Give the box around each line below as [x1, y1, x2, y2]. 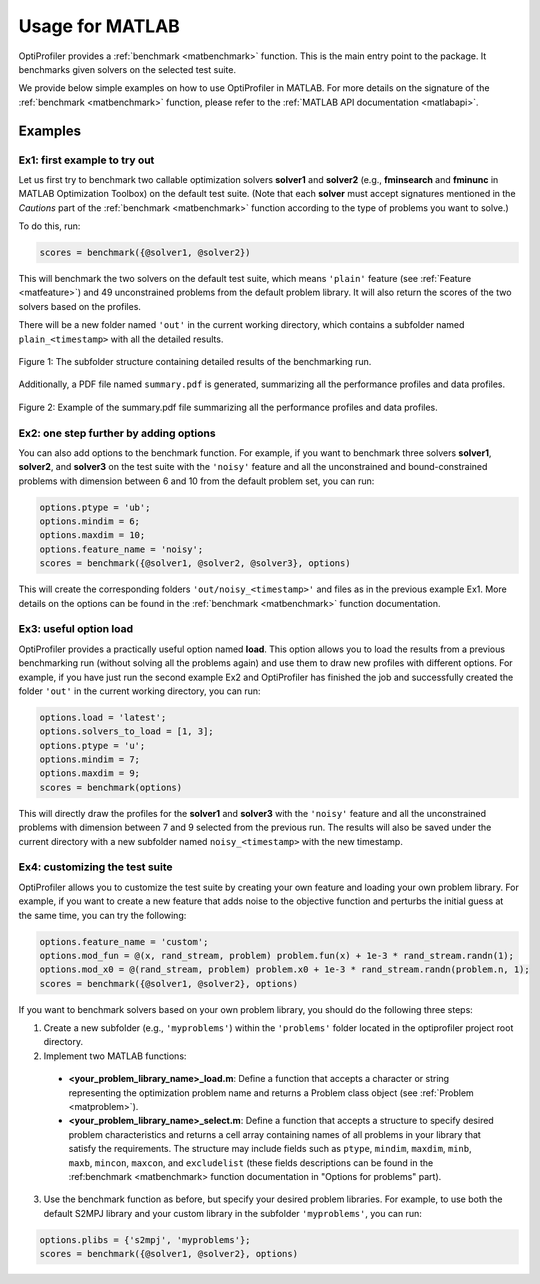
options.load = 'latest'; [39, 711, 167, 723]
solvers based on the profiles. [18, 300, 142, 312]
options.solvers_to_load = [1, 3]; [39, 726, 214, 737]
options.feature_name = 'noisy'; [39, 543, 204, 555]
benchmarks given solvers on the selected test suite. [18, 63, 237, 75]
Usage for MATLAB [18, 15, 180, 37]
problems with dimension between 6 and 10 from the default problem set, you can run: [18, 475, 375, 487]
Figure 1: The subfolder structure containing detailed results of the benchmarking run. [18, 355, 372, 367]
